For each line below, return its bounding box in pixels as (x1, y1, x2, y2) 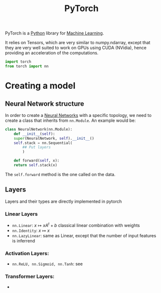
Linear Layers (5, 211, 38, 217)
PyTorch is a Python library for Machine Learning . (5, 30, 104, 36)
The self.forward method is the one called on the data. (5, 171, 115, 177)
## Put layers (22, 145, 51, 150)
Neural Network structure (5, 99, 84, 108)
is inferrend (12, 238, 35, 244)
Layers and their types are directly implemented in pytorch (5, 198, 122, 204)
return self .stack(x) (14, 163, 57, 168)
